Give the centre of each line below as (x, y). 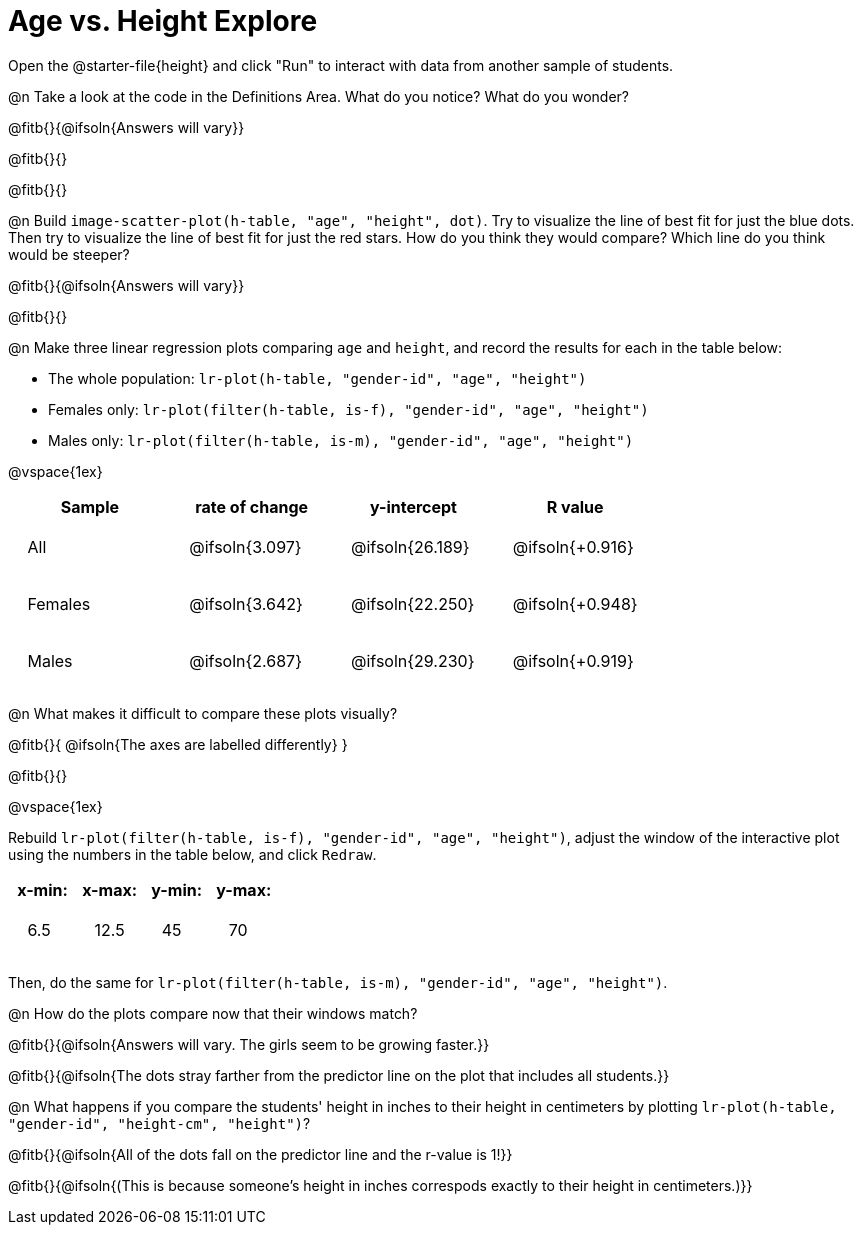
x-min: (42, 889)
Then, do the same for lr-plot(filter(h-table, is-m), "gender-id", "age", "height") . (338, 982)
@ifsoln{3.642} (246, 604)
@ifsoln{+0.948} (575, 604)
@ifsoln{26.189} (410, 547)
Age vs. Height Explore (163, 21)
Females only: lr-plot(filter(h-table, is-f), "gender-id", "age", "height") (348, 409)
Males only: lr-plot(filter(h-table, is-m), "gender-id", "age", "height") (341, 440)
